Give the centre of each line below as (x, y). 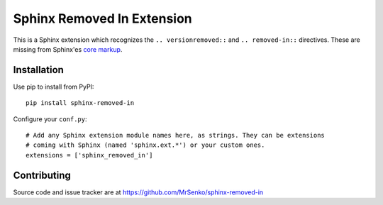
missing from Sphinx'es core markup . (68, 49)
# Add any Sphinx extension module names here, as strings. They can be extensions (176, 135)
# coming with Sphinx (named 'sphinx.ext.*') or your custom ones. (145, 145)
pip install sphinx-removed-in (80, 103)
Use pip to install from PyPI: (54, 87)
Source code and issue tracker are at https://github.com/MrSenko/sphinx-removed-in (138, 192)
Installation (38, 70)
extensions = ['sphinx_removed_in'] (89, 155)
